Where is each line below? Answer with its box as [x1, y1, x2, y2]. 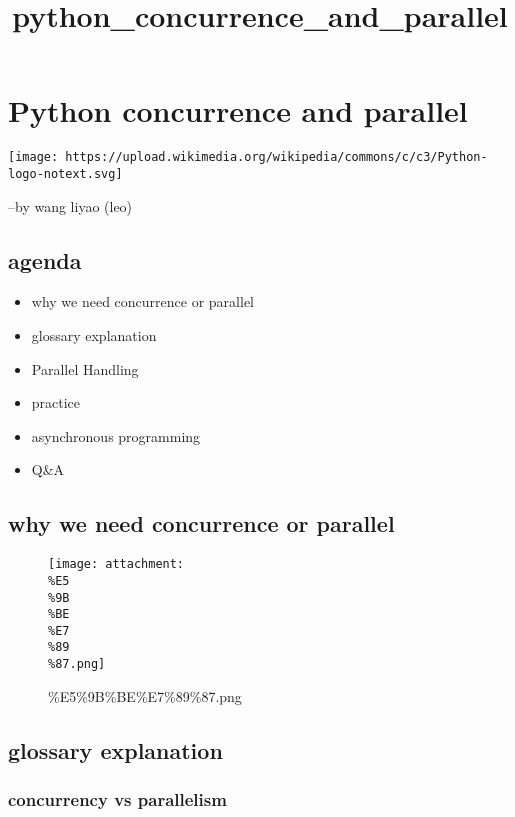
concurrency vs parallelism [8, 787, 227, 812]
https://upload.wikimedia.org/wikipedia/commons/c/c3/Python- [65, 150, 488, 165]
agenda [8, 244, 82, 275]
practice [31, 392, 81, 413]
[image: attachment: [48, 557, 185, 572]
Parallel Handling [31, 358, 139, 379]
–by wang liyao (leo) [8, 195, 133, 216]
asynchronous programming [31, 425, 201, 446]
